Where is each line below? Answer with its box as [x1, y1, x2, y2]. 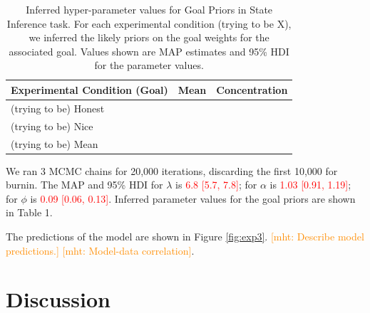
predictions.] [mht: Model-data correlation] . [6, 243, 195, 258]
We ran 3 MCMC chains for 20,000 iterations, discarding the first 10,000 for [6, 163, 338, 178]
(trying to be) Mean [11, 136, 98, 151]
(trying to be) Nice [11, 118, 93, 133]
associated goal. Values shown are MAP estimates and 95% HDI [9, 43, 289, 58]
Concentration [216, 82, 288, 97]
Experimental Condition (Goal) [11, 82, 168, 97]
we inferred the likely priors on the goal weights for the [29, 30, 269, 45]
